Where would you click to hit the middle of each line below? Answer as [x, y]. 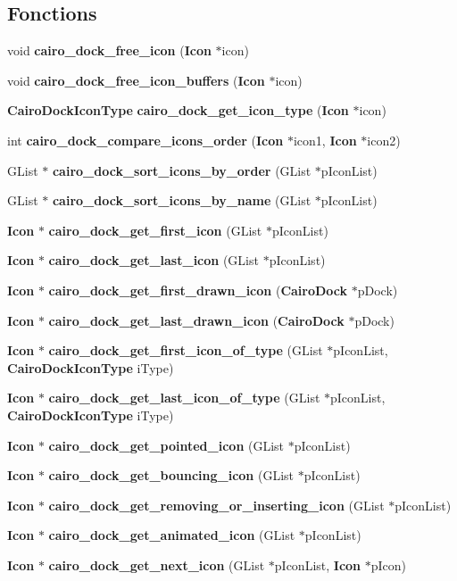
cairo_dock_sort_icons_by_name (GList [182, 200]
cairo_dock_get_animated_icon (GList [172, 535]
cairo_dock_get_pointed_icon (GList [166, 445]
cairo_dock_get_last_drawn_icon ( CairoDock [196, 320]
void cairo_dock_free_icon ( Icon [109, 50]
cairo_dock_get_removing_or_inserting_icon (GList [216, 505]
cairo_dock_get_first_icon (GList [155, 230]
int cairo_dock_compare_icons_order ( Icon [145, 140]
